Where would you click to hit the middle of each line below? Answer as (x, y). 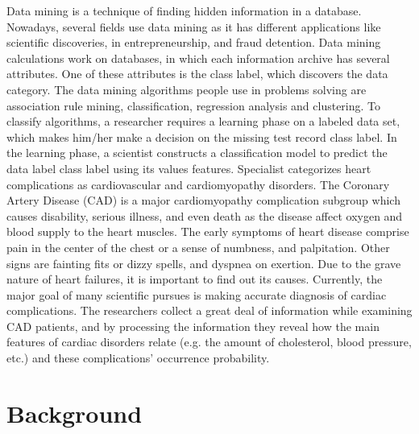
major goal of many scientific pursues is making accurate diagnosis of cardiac (197, 294)
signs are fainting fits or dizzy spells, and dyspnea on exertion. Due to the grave (204, 263)
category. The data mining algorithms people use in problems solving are (187, 89)
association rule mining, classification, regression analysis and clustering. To (194, 105)
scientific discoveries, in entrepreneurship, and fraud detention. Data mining (194, 42)
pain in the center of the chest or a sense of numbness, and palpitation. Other (198, 247)
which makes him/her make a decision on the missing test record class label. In (202, 136)
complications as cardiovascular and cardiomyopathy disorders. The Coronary (198, 184)
